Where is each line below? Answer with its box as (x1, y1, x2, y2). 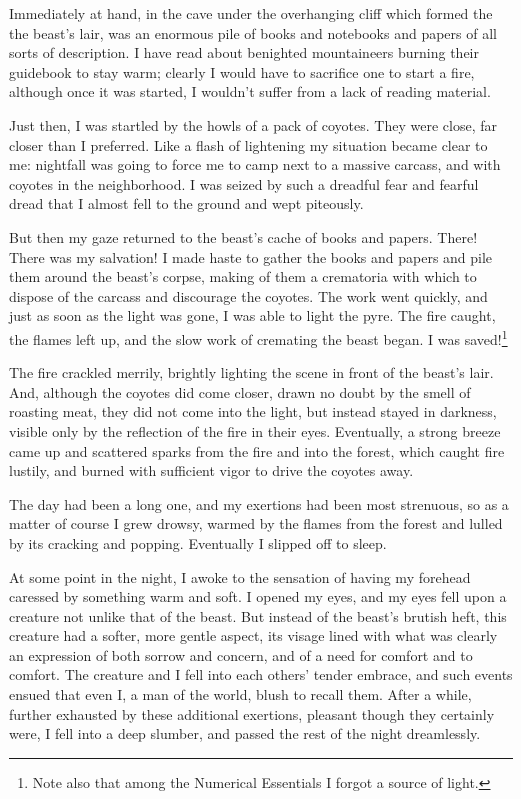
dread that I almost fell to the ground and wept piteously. (9, 193, 364, 214)
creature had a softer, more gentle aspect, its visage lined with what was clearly (9, 625, 498, 646)
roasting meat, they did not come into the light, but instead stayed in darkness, (9, 401, 497, 422)
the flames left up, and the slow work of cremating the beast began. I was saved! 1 (9, 325, 508, 349)
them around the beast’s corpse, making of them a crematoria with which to (9, 266, 477, 287)
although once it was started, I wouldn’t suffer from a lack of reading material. (9, 81, 491, 102)
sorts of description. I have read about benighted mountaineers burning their (9, 42, 479, 63)
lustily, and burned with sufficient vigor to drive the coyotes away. (9, 460, 414, 481)
